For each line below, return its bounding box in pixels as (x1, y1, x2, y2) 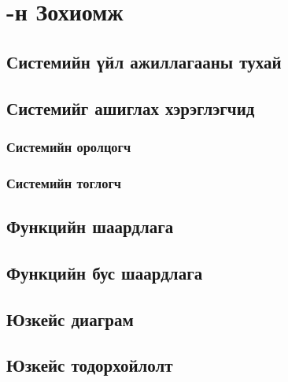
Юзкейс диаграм (6, 306, 134, 331)
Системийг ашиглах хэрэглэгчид (6, 95, 255, 120)
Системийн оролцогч (6, 136, 131, 156)
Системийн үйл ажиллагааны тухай (6, 49, 282, 73)
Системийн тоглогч (6, 172, 122, 192)
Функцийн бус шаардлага (6, 260, 203, 284)
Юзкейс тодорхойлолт (6, 353, 173, 377)
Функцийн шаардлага (6, 214, 174, 239)
